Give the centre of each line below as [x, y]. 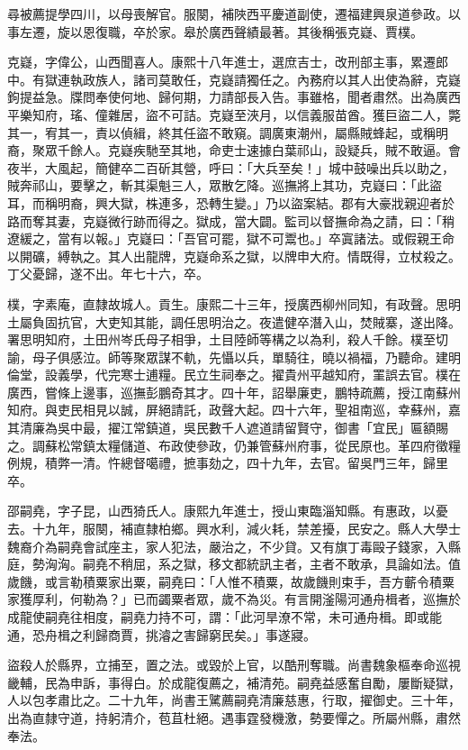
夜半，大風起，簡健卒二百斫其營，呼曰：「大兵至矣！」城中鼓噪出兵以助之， [231, 167]
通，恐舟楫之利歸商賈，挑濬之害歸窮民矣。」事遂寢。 [162, 634]
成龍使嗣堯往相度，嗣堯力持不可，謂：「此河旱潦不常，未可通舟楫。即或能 [225, 617]
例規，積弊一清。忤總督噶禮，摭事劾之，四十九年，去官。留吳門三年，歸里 [228, 463]
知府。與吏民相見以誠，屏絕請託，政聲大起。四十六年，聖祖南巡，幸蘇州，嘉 [234, 410]
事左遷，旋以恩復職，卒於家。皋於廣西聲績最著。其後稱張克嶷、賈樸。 [215, 31]
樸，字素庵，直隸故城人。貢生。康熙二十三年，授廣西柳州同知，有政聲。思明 [234, 303]
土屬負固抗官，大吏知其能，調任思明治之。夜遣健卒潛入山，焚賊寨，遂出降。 [234, 321]
